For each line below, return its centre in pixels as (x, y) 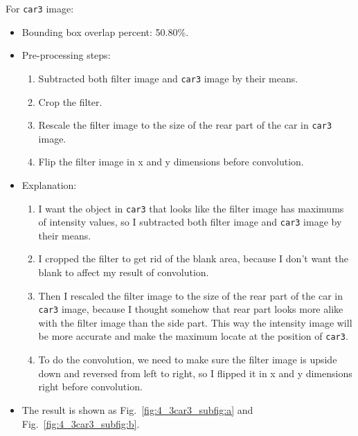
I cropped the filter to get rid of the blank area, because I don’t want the (194, 258)
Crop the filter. (70, 101)
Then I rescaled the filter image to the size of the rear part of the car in (190, 295)
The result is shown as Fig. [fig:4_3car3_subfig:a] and (137, 409)
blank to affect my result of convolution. (124, 272)
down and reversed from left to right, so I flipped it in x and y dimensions (195, 373)
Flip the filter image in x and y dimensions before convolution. (171, 162)
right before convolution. (90, 387)
